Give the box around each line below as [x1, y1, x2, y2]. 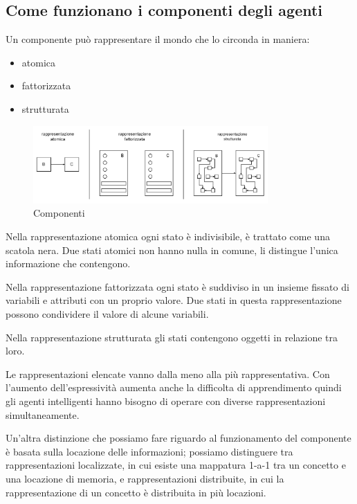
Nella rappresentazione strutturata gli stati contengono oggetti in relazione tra [6, 330, 338, 344]
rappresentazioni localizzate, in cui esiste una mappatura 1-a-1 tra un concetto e [6, 458, 346, 472]
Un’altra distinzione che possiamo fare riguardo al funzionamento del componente [6, 431, 351, 445]
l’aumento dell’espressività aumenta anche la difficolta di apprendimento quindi [6, 380, 342, 395]
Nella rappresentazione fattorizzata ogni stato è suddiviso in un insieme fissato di [6, 279, 349, 294]
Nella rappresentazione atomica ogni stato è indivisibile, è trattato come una [6, 229, 330, 244]
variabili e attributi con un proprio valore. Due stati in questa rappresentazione [6, 293, 342, 307]
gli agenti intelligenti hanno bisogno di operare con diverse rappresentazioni [6, 393, 326, 408]
